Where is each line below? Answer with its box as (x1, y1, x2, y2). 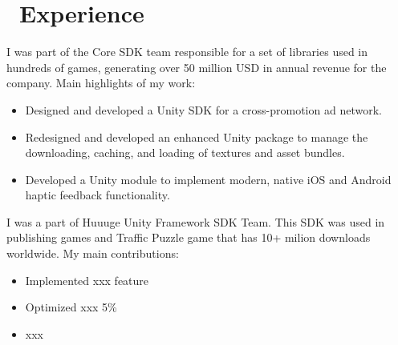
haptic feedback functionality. (25, 187, 170, 203)
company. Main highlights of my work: (6, 74, 196, 91)
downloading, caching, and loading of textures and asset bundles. (25, 144, 345, 161)
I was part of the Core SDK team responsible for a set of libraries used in (6, 43, 368, 60)
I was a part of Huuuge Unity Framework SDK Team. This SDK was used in (6, 213, 385, 230)
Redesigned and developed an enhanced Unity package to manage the (25, 128, 368, 145)
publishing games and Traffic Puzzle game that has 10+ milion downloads (6, 229, 371, 246)
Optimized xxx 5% (25, 299, 117, 315)
